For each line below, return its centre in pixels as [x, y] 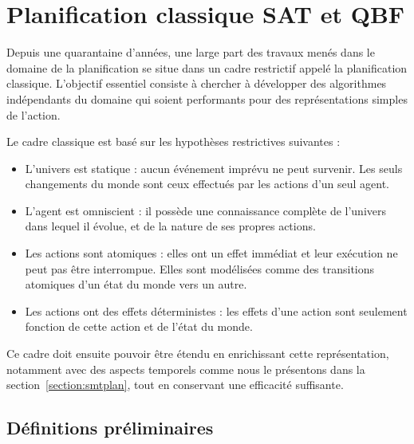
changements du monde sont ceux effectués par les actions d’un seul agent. [207, 184]
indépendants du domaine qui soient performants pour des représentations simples [207, 98]
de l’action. [34, 114]
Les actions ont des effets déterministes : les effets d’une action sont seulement [216, 310]
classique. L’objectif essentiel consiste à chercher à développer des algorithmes [197, 83]
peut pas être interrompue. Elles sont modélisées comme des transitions [200, 268]
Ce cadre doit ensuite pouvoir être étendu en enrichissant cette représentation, [198, 354]
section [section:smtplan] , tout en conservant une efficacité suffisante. [175, 385]
